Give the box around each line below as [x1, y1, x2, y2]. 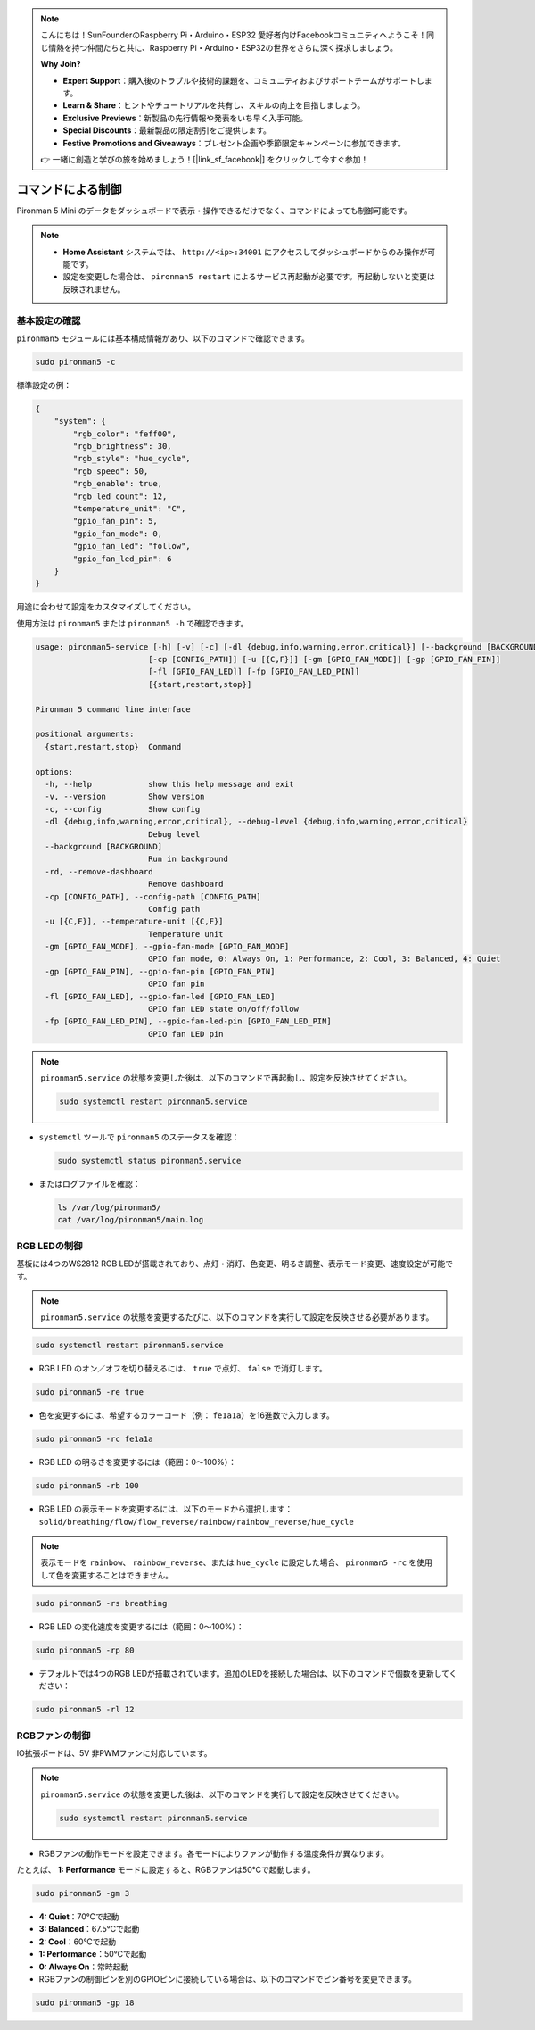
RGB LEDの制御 [16, 1239, 83, 1252]
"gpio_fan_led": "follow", [72, 541, 191, 551]
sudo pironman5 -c [35, 357, 116, 367]
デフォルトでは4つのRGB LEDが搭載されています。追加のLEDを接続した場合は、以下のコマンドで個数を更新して [38, 1668, 449, 1678]
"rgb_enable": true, [72, 478, 163, 489]
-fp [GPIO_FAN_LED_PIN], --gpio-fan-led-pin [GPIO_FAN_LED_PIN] [45, 1016, 332, 1026]
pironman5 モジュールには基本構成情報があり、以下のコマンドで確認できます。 [16, 333, 309, 344]
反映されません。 [62, 284, 126, 294]
